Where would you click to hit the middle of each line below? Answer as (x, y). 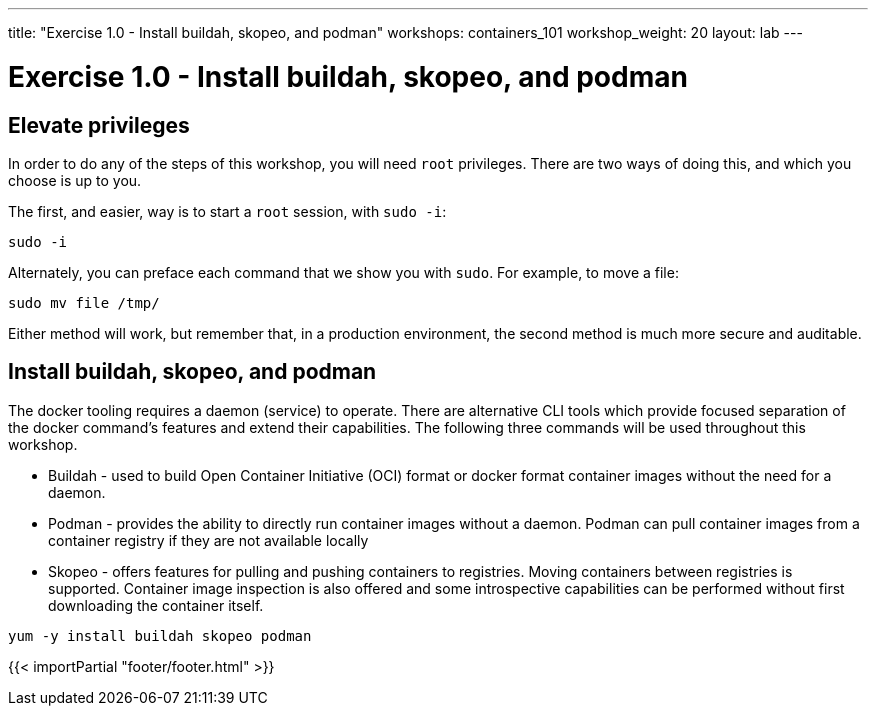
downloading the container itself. (156, 605)
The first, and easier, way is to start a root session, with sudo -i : (227, 211)
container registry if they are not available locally (208, 540)
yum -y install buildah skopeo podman (160, 635)
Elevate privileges (99, 125)
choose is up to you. (75, 180)
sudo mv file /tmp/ (84, 302)
